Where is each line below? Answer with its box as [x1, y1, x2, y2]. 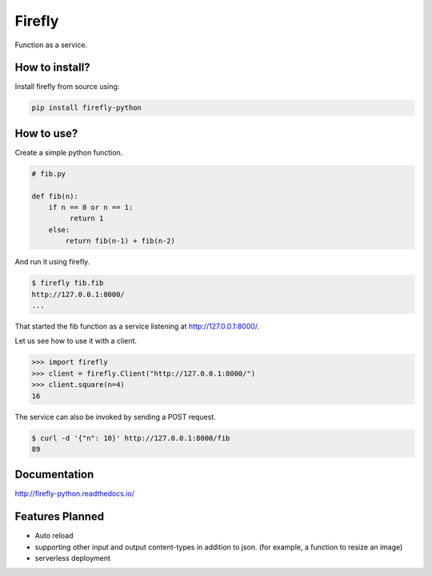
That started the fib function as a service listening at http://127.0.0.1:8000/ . [14, 321, 260, 331]
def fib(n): [31, 191, 79, 200]
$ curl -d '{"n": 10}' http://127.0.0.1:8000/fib [31, 433, 230, 442]
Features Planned [14, 510, 105, 524]
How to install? [14, 61, 91, 75]
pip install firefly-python [31, 103, 142, 112]
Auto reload [34, 531, 74, 541]
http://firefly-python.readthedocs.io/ [14, 489, 135, 498]
